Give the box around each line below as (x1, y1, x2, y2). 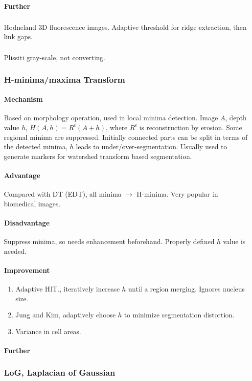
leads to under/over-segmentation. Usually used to (76, 141, 227, 152)
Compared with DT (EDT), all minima (4, 189, 122, 199)
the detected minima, (4, 141, 68, 152)
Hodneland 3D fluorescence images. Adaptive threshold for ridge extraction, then (4, 22, 247, 32)
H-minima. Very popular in (137, 189, 218, 199)
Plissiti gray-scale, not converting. (4, 52, 106, 63)
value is (223, 236, 246, 247)
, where (105, 122, 128, 132)
